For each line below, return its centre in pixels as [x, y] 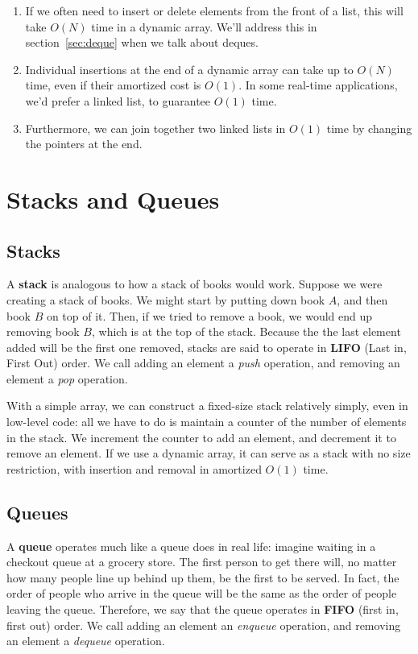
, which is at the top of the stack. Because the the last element [246, 331]
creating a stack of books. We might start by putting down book [166, 299]
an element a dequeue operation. [86, 641]
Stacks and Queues [113, 199]
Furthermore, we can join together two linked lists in [155, 128]
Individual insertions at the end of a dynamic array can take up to [189, 69]
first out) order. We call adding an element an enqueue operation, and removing [204, 625]
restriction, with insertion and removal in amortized [134, 468]
